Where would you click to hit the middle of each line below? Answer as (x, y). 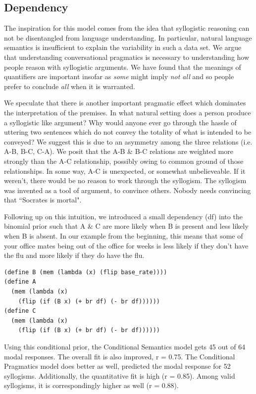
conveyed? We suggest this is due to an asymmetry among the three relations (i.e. (128, 141)
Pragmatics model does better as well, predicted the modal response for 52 (117, 366)
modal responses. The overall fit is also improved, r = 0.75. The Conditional (120, 356)
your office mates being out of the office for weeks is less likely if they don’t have (126, 245)
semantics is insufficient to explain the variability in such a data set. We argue (123, 47)
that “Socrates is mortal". (43, 200)
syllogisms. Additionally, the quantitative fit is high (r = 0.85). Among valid (120, 375)
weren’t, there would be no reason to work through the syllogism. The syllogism (125, 180)
